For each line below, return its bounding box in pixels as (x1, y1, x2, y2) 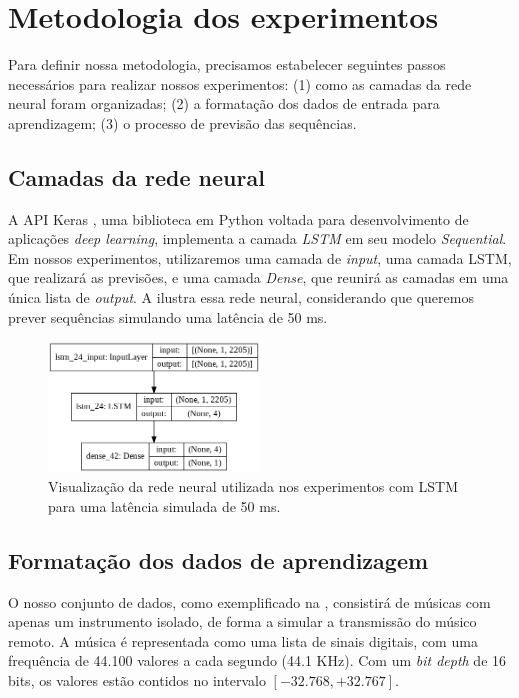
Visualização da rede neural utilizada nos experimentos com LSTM (48, 476, 459, 497)
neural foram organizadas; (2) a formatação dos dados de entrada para (8, 93, 440, 114)
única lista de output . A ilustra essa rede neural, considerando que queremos (8, 287, 474, 308)
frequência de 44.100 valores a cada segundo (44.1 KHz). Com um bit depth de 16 (8, 650, 507, 671)
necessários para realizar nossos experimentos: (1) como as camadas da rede (8, 73, 472, 94)
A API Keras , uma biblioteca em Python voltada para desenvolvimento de (8, 208, 469, 229)
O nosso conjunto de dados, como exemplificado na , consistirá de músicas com (8, 591, 491, 612)
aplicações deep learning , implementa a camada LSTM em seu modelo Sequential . (8, 228, 507, 249)
